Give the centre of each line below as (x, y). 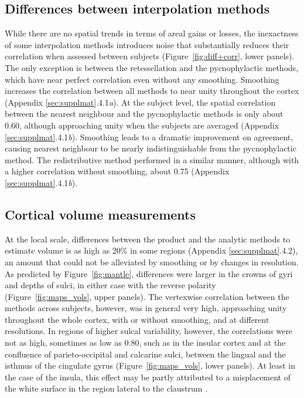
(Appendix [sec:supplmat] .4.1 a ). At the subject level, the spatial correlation (140, 102)
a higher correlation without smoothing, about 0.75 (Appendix (117, 171)
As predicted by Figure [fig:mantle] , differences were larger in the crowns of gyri (149, 273)
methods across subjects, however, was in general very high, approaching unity (146, 308)
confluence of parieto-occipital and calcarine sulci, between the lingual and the (145, 354)
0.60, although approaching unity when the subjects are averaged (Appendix (142, 125)
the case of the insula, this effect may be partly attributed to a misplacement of (148, 377)
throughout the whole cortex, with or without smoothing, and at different (137, 319)
